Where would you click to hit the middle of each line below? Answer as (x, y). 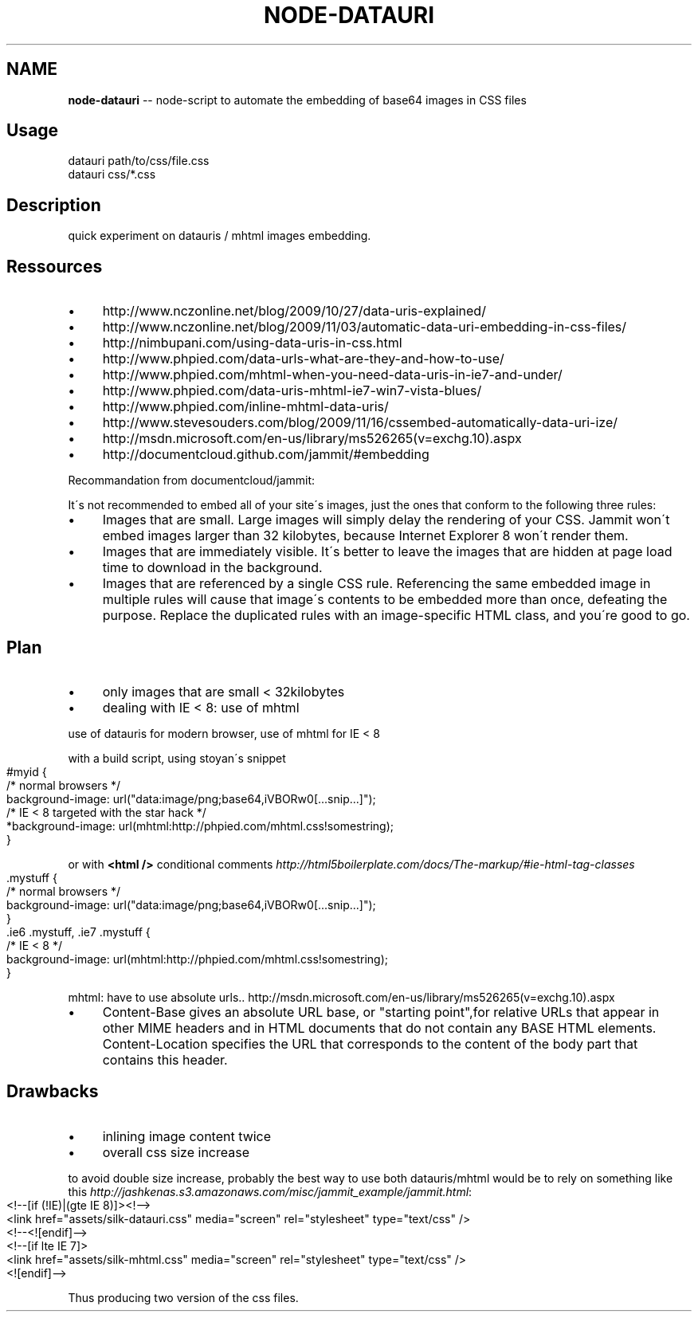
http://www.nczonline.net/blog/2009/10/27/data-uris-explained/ (294, 311)
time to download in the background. (212, 568)
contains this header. (165, 1059)
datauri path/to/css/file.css (139, 161)
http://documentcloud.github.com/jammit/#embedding (266, 455)
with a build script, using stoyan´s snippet (177, 758)
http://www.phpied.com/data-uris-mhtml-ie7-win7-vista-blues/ (292, 391)
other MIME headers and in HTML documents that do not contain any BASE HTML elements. (379, 1028)
